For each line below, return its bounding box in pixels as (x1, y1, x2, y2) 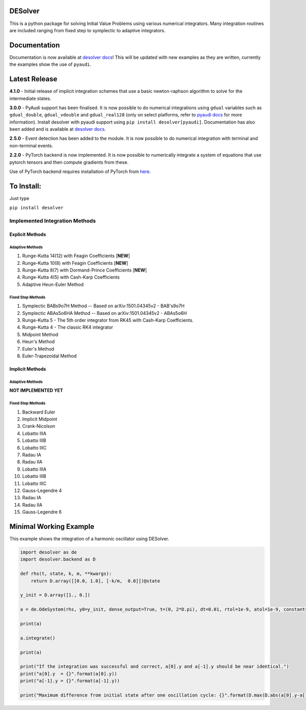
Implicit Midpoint (22, 416, 58, 422)
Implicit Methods (9, 365, 46, 372)
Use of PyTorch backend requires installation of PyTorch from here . (9, 168, 151, 175)
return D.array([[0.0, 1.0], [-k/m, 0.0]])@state (31, 578, 160, 584)
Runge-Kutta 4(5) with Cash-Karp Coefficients (22, 274, 120, 280)
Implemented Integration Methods (9, 217, 96, 225)
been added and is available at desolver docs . (9, 126, 106, 132)
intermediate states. (9, 95, 52, 102)
